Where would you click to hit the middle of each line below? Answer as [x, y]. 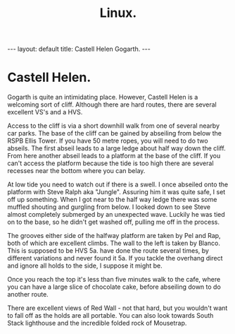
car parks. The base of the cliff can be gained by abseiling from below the [114, 133]
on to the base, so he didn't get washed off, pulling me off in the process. [114, 222]
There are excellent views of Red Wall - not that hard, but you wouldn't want [118, 308]
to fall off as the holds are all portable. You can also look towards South [110, 316]
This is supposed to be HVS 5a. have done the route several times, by [108, 251]
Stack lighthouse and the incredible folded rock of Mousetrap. [97, 323]
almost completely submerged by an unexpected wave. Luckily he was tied [116, 215]
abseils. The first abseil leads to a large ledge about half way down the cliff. [117, 148]
